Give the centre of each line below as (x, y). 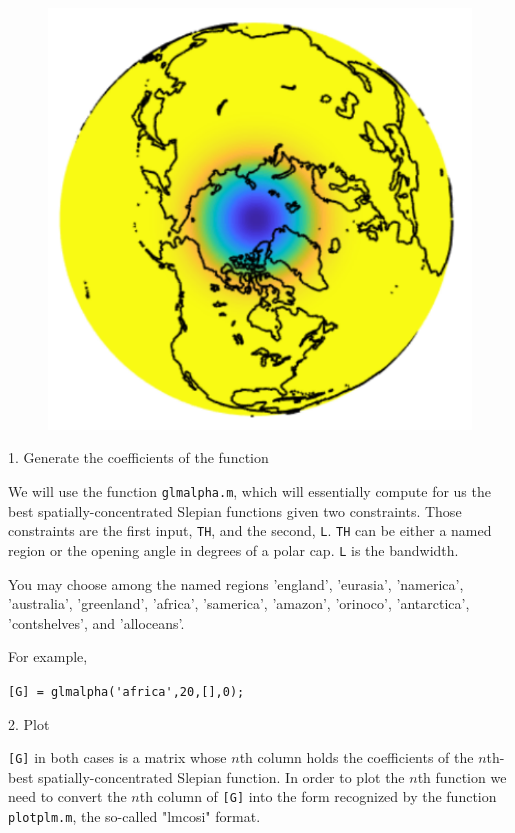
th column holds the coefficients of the (356, 757)
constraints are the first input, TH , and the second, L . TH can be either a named (250, 530)
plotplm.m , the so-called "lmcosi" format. (134, 816)
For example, (48, 656)
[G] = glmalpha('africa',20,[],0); (126, 691)
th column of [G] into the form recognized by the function (318, 796)
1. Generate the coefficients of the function (138, 457)
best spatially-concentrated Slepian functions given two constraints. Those (235, 510)
